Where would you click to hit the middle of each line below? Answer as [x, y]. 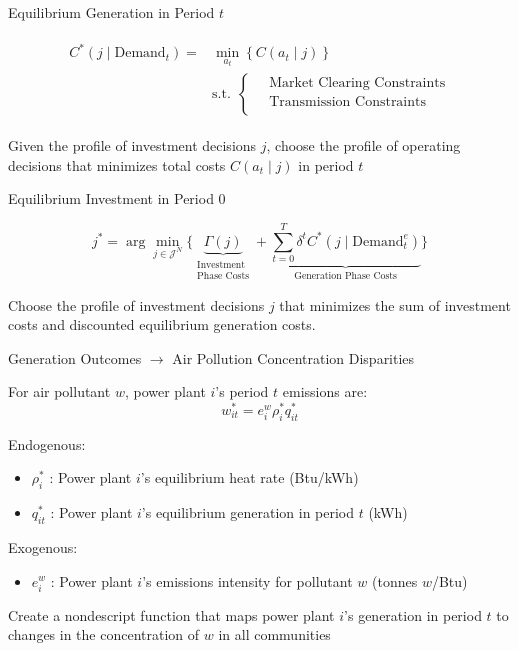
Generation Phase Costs [345, 275]
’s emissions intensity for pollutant [247, 580]
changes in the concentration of [104, 634]
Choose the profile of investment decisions [136, 304]
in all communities [274, 634]
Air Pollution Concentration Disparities [293, 357]
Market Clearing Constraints [357, 82]
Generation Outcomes [75, 357]
